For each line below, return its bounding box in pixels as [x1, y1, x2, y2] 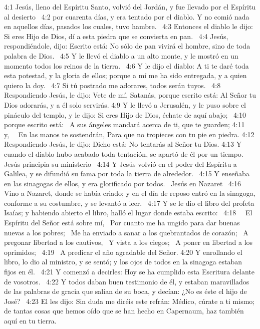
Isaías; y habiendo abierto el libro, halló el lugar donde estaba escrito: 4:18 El [4, 207, 252, 218]
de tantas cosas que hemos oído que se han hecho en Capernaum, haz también [4, 305, 244, 316]
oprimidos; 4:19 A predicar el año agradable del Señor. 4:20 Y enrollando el [4, 246, 242, 257]
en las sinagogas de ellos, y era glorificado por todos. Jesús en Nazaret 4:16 [4, 178, 241, 188]
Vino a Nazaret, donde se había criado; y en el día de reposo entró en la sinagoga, [4, 188, 255, 198]
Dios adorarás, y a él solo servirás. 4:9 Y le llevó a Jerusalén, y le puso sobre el [4, 99, 246, 110]
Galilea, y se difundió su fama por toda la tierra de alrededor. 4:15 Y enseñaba [4, 168, 249, 179]
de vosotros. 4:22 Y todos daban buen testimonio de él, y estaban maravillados [4, 276, 249, 286]
